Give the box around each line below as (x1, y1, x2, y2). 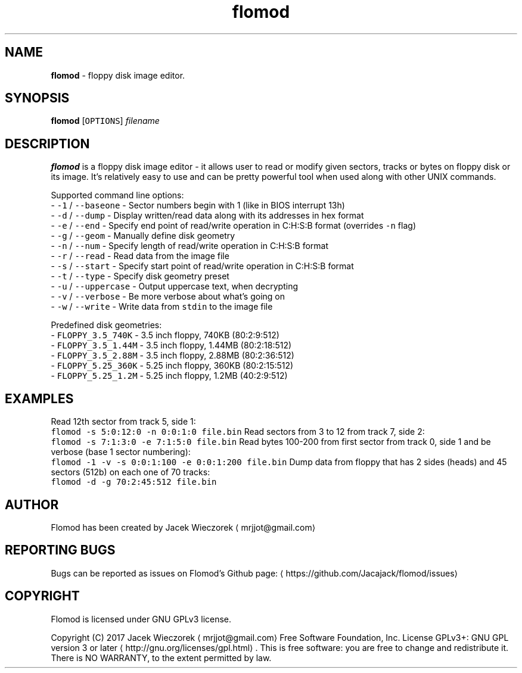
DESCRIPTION (5, 136, 90, 151)
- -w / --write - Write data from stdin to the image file (51, 301, 273, 312)
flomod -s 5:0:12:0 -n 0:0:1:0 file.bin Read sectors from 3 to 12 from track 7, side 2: (51, 426, 425, 437)
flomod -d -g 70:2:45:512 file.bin (51, 477, 217, 487)
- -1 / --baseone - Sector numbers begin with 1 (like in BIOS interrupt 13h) (51, 200, 345, 211)
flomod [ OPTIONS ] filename (51, 116, 160, 126)
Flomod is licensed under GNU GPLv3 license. (51, 613, 232, 624)
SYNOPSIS (5, 91, 70, 106)
